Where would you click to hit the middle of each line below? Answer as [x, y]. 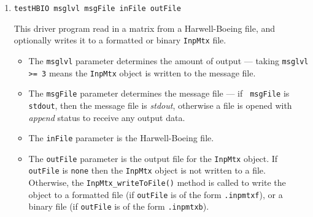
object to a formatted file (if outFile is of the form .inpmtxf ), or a [156, 194]
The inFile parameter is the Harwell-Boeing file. [121, 138]
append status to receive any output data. [107, 117]
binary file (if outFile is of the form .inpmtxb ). [119, 206]
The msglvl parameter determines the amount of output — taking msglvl [168, 60]
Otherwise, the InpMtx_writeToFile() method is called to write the [157, 182]
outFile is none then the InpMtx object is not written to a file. [147, 170]
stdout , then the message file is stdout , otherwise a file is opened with [160, 105]
